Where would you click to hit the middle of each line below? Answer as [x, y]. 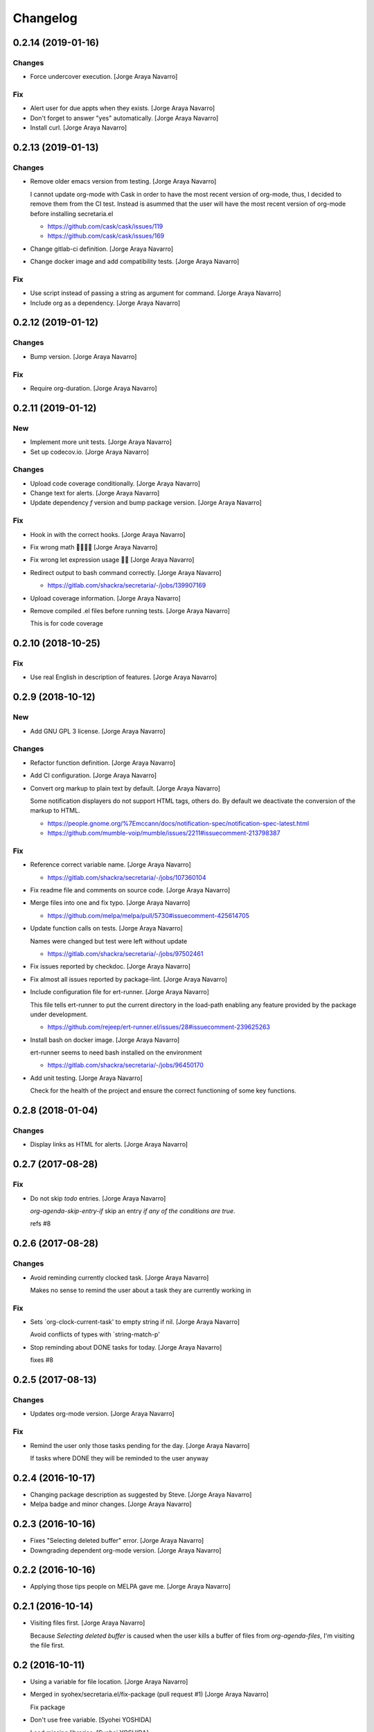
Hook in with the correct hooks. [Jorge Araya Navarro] [108, 534]
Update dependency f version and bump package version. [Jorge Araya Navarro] [146, 503]
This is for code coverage [66, 624]
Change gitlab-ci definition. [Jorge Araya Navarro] [102, 249]
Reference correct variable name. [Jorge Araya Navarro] [111, 865]
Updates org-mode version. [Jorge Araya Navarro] [102, 1414]
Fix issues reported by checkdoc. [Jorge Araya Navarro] [110, 966]
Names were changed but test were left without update [109, 941]
